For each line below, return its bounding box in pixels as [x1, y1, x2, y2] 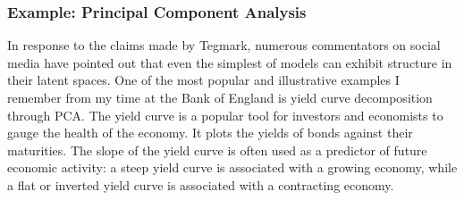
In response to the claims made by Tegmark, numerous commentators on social [7, 36, 441, 54]
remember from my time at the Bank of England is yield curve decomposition [7, 88, 433, 106]
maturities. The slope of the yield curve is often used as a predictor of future [7, 140, 427, 159]
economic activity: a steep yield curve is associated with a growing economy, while [7, 158, 458, 177]
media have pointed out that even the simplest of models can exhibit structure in [7, 53, 452, 71]
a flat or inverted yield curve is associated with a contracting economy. [7, 175, 394, 194]
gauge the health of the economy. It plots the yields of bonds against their [7, 123, 413, 142]
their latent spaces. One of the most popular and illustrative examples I [7, 71, 400, 89]
